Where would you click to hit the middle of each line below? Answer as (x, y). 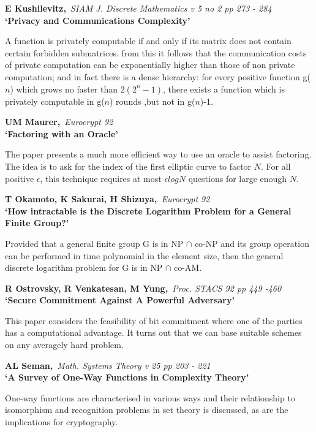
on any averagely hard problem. (64, 345)
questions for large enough (238, 178)
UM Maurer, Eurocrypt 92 (59, 122)
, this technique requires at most (101, 178)
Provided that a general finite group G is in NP (94, 243)
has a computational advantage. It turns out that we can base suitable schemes (153, 332)
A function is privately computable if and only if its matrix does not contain (148, 41)
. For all (276, 166)
